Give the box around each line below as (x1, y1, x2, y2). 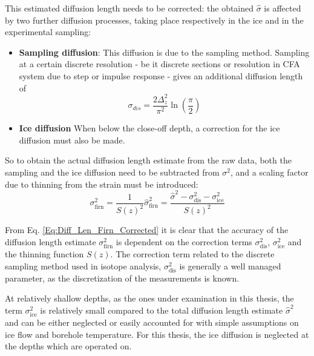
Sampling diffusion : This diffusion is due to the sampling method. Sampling (19, 45, 310, 58)
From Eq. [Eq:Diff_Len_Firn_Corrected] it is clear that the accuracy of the (5, 223, 289, 236)
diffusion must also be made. (19, 133, 125, 146)
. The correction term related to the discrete (110, 248, 275, 260)
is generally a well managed (179, 259, 281, 272)
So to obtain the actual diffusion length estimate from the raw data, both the (5, 154, 292, 166)
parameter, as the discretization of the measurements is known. (5, 271, 240, 284)
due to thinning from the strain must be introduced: (5, 177, 198, 190)
